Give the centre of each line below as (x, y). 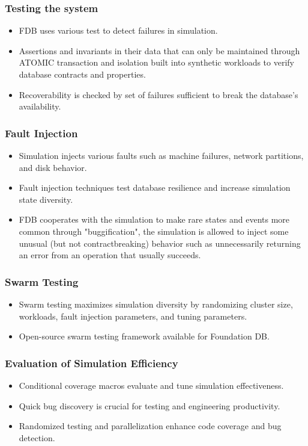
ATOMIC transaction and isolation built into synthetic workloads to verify (156, 62)
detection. (37, 437)
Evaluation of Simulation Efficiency (92, 363)
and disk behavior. (53, 167)
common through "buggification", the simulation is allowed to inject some (154, 231)
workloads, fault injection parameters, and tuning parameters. (133, 316)
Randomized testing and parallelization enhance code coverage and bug (150, 426)
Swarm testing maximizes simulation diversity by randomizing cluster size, (156, 304)
